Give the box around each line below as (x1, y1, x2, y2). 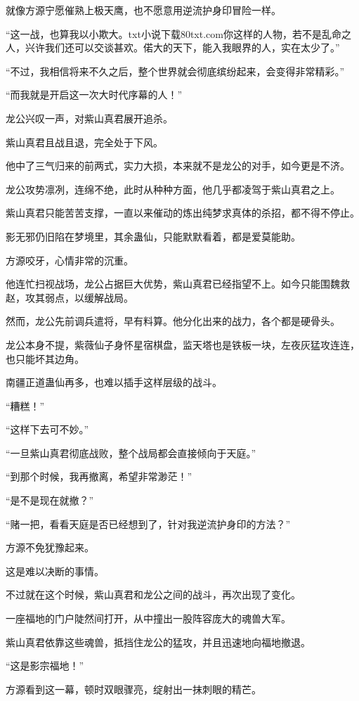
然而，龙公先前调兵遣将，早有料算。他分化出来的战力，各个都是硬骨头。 (6, 314, 340, 328)
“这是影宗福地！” (6, 658, 84, 673)
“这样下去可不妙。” (6, 422, 89, 437)
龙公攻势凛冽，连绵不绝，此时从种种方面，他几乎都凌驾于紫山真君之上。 (6, 181, 340, 196)
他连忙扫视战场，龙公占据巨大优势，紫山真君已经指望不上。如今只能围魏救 (6, 276, 350, 291)
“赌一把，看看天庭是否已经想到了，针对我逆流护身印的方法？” (6, 516, 291, 531)
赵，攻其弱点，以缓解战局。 (6, 290, 133, 304)
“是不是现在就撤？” (6, 493, 94, 508)
